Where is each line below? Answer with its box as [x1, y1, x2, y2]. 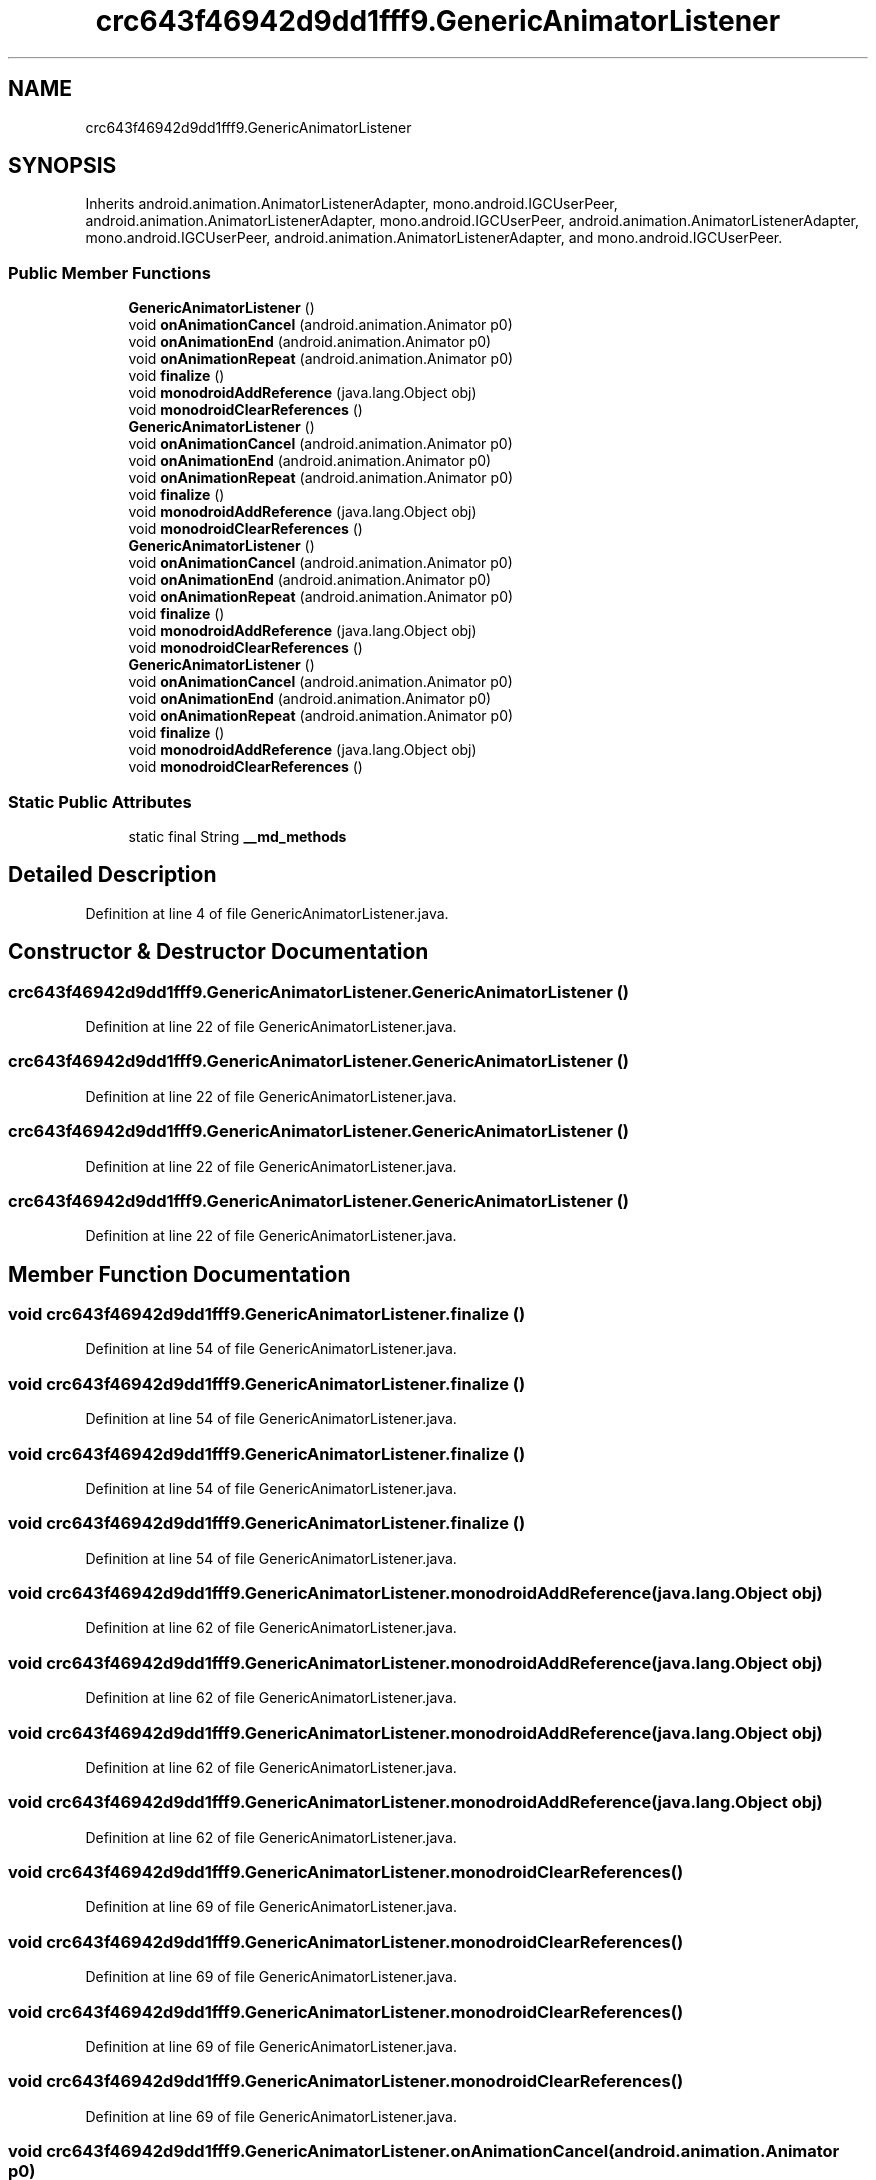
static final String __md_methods [128, 827, 347, 845]
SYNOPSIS [8, 153, 117, 179]
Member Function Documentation [8, 1261, 351, 1287]
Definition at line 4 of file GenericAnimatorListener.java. [85, 904, 449, 922]
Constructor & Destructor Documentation [8, 939, 429, 965]
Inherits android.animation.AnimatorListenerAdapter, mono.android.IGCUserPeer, [85, 195, 618, 213]
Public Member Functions [8, 262, 211, 283]
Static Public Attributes [8, 791, 192, 812]
